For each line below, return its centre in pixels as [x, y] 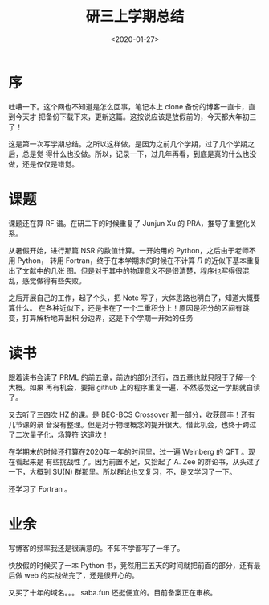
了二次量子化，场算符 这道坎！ [59, 434]
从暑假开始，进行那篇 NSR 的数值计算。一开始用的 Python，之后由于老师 [128, 250]
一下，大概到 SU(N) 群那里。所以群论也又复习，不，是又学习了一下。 [122, 471]
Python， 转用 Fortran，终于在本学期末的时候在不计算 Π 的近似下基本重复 [139, 260]
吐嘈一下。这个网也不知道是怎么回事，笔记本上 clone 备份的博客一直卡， [128, 106]
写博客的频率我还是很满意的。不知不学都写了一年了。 [96, 548]
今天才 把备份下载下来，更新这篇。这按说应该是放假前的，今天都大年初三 [136, 117]
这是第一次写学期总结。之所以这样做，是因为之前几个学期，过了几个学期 [128, 144]
